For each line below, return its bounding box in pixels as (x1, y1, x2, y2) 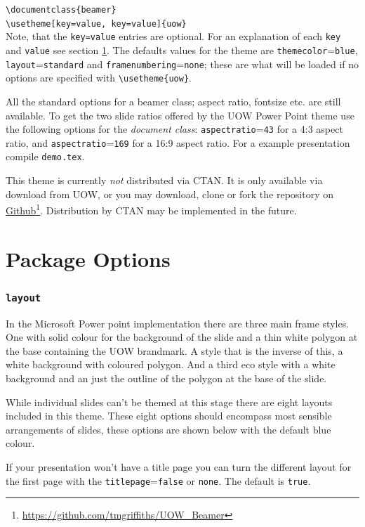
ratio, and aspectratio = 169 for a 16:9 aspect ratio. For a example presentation (6, 135, 350, 150)
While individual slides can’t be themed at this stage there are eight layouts (6, 394, 333, 409)
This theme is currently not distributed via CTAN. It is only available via (6, 173, 323, 188)
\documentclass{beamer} (6, 5, 117, 15)
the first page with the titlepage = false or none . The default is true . (6, 473, 311, 488)
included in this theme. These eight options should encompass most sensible (6, 408, 332, 423)
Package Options (6, 244, 171, 273)
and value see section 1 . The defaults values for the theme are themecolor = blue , (6, 42, 358, 57)
